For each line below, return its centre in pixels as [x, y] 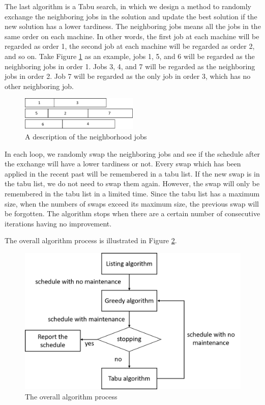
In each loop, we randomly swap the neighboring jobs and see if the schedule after [132, 153]
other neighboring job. [39, 86]
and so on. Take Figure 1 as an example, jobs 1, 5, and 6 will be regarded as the [130, 56]
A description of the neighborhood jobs [86, 137]
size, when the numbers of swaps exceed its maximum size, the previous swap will [132, 203]
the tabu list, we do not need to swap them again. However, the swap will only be [132, 183]
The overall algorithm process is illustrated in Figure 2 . [91, 240]
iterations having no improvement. [58, 223]
